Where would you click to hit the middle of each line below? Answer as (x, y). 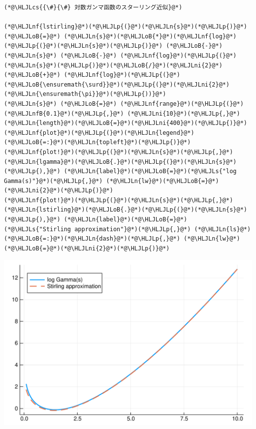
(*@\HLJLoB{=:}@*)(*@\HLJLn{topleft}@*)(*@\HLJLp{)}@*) (97, 142)
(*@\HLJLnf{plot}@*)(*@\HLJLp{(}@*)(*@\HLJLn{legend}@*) (99, 133)
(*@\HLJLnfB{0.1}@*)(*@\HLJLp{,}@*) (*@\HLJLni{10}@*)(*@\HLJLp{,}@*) (122, 113)
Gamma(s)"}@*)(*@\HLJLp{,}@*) (53, 181)
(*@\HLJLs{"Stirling (38, 229)
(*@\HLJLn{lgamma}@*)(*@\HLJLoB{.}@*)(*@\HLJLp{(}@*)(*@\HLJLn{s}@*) (120, 162)
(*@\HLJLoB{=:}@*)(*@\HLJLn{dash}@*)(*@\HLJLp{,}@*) (92, 239)
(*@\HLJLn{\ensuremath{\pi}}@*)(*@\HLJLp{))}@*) (85, 94)
